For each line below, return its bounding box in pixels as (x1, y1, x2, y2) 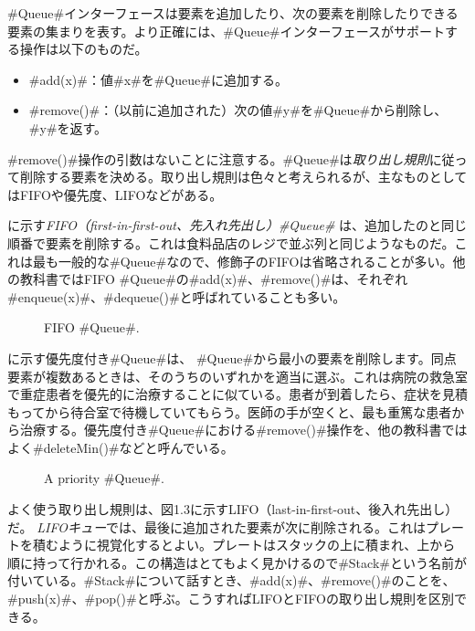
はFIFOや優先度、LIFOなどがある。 (7, 184, 223, 204)
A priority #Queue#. (44, 468, 164, 488)
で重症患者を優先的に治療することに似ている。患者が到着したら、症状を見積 (7, 384, 468, 404)
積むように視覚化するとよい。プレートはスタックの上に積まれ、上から (32, 535, 456, 554)
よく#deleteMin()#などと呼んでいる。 (7, 437, 234, 457)
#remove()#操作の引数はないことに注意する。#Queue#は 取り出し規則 (7, 149, 429, 168)
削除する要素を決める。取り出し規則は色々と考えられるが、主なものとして (19, 167, 468, 186)
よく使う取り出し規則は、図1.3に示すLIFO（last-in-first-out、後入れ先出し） (7, 500, 459, 519)
